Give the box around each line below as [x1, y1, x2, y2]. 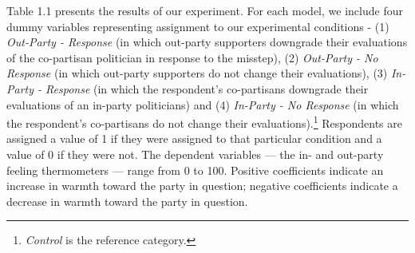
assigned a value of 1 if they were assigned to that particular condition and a [6, 130, 382, 147]
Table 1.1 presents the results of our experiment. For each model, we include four [6, 2, 403, 18]
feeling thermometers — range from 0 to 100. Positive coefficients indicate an [6, 161, 384, 178]
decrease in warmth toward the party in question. [6, 192, 248, 209]
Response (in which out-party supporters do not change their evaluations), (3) [6, 65, 388, 81]
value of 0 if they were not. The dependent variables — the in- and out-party [6, 146, 384, 162]
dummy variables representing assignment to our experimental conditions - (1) [6, 18, 389, 34]
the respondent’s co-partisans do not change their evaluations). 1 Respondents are [6, 113, 402, 131]
